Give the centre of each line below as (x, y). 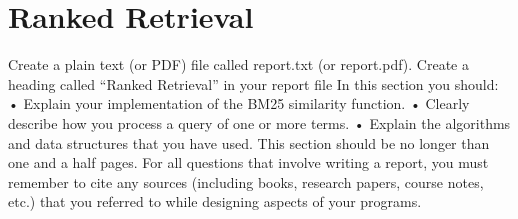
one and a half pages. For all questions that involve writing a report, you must (248, 162)
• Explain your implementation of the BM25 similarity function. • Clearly (239, 103)
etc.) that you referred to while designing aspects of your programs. (215, 201)
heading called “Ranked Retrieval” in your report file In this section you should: (253, 83)
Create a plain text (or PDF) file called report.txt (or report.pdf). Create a (238, 64)
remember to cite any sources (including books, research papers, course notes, (246, 181)
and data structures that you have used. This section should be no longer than (249, 142)
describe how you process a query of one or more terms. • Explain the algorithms (259, 122)
